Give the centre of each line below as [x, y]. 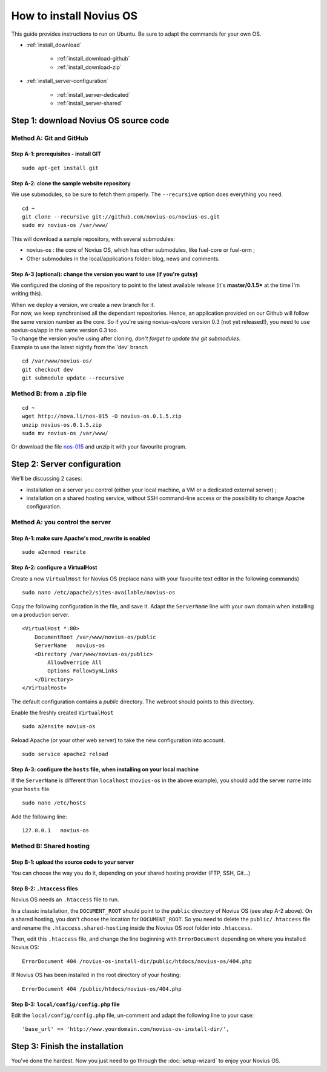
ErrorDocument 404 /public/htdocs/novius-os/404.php [102, 989]
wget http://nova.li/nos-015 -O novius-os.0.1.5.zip [102, 416]
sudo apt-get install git [61, 168]
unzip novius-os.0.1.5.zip [62, 425]
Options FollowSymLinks [83, 671]
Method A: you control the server [61, 522]
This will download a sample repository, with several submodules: [93, 238]
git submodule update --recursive [73, 378]
